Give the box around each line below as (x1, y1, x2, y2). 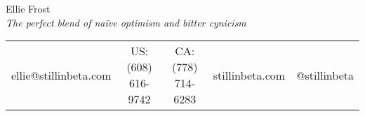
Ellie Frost (6, 1, 51, 15)
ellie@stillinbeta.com (11, 66, 112, 83)
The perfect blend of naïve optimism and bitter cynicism (6, 15, 246, 29)
